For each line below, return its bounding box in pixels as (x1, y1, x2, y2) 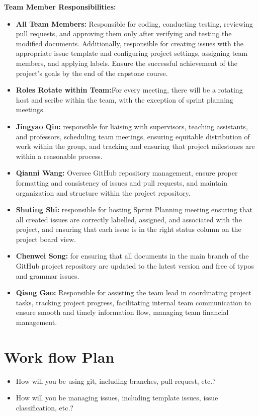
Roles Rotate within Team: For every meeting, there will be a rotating (16, 85, 243, 95)
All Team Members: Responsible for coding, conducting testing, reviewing (16, 18, 253, 29)
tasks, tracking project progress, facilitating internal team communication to (16, 297, 251, 307)
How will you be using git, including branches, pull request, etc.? (16, 375, 216, 386)
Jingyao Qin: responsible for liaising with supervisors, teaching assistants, (16, 121, 248, 131)
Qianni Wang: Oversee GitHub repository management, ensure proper (16, 168, 238, 178)
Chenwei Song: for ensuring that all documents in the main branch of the (16, 251, 249, 261)
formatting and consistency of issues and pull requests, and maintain (16, 177, 228, 188)
